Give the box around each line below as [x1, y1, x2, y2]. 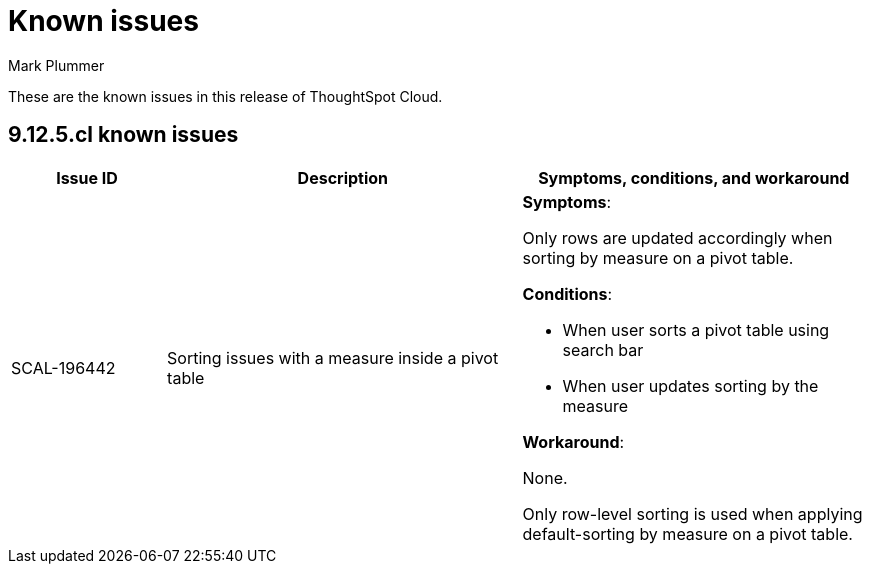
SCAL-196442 [11, 357, 116, 378]
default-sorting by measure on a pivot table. [522, 523, 853, 544]
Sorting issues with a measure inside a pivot [167, 347, 499, 368]
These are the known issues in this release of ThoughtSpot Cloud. [8, 87, 443, 105]
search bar [562, 339, 644, 360]
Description [297, 167, 389, 188]
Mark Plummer [8, 56, 105, 74]
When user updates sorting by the [562, 375, 819, 396]
